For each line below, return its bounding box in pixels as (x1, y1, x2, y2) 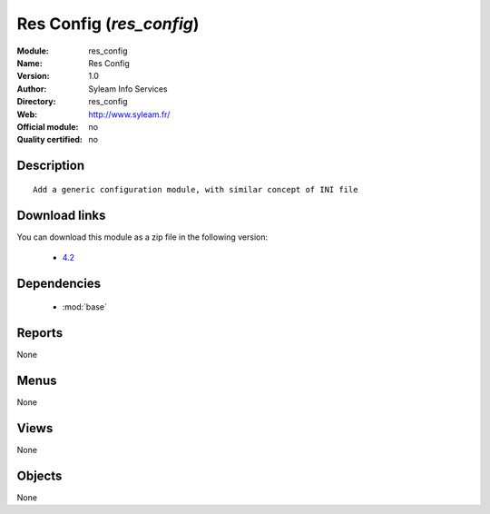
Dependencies (16, 275, 102, 291)
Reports (16, 325, 64, 341)
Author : (16, 83, 47, 94)
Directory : (16, 96, 56, 107)
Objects (16, 468, 63, 483)
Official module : (16, 121, 79, 132)
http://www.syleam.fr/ (88, 109, 171, 120)
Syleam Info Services (88, 83, 168, 94)
